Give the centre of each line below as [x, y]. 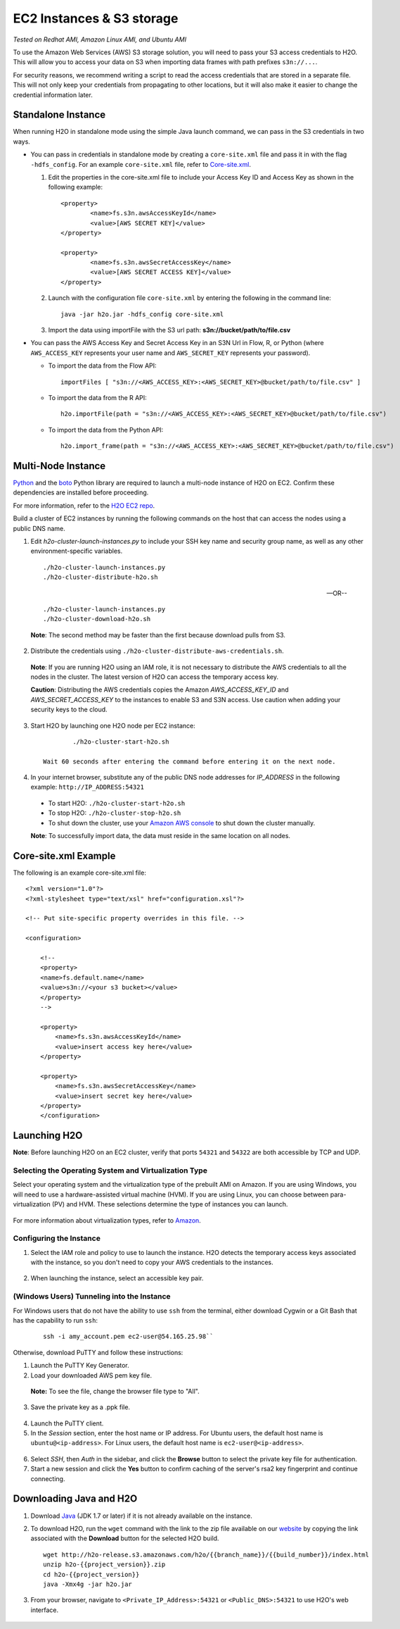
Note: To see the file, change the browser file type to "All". [115, 1391]
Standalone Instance [59, 115]
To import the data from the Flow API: [103, 366]
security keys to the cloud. [69, 710]
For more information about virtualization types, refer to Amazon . [107, 1220]
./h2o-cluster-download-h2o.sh [97, 619]
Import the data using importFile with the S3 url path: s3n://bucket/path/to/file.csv [169, 330]
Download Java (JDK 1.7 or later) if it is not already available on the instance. [142, 1516]
